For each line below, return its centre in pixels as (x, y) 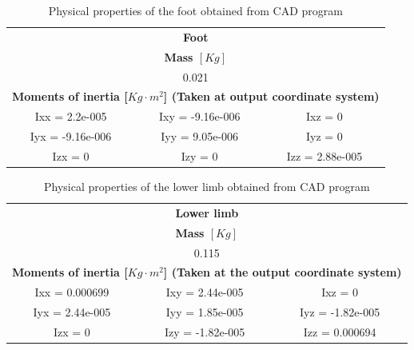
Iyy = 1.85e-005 (205, 312)
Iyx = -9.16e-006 (71, 136)
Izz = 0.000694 (340, 331)
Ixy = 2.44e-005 (205, 292)
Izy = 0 (199, 155)
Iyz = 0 (324, 136)
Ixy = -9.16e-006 (199, 116)
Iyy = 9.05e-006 (200, 136)
